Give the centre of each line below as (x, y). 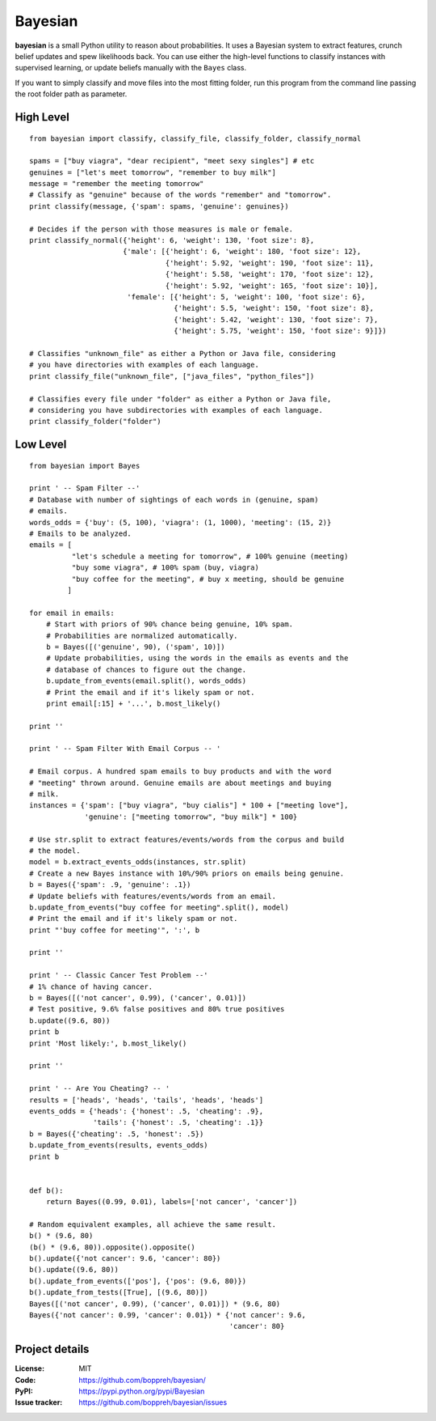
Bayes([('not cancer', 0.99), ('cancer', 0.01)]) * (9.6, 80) (155, 1304)
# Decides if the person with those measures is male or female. (161, 229)
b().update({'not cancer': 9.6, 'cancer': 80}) (125, 1259)
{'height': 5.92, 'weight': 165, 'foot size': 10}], (272, 286)
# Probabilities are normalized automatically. (142, 636)
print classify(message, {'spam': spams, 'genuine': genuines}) (159, 206)
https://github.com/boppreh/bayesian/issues (153, 1402)
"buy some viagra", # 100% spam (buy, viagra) (166, 568)
